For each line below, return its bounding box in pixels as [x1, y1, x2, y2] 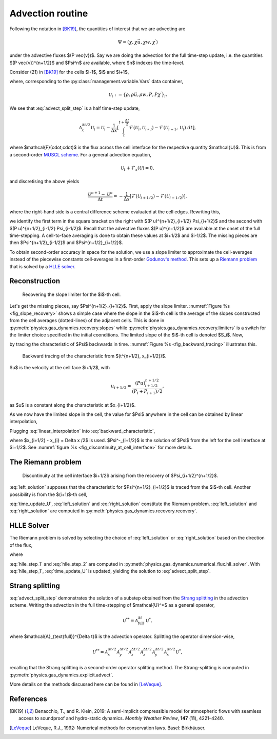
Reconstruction [9, 277, 61, 286]
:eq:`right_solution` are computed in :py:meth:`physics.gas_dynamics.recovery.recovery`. [9, 508, 197, 514]
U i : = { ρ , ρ [108, 92, 134, 99]
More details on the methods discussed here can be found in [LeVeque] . [9, 681, 163, 687]
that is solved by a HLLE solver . [9, 263, 76, 269]
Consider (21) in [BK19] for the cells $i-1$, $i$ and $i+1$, [9, 69, 129, 75]
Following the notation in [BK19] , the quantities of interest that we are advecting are [9, 26, 186, 32]
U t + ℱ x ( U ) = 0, [121, 165, 154, 172]
